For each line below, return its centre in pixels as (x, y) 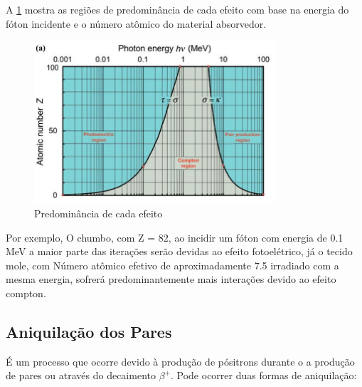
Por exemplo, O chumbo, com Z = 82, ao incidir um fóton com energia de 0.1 (175, 237)
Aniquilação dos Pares (89, 331)
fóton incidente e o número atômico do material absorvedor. (136, 23)
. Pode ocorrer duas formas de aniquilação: (264, 375)
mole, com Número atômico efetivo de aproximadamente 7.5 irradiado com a (172, 265)
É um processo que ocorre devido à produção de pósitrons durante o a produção (180, 361)
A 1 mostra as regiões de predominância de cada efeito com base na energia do (177, 9)
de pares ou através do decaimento (81, 375)
